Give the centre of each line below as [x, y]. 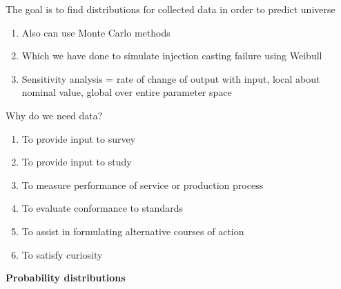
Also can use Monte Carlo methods [96, 32]
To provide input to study [77, 162]
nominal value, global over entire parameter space [127, 92]
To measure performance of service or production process [143, 185]
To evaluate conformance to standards [102, 208]
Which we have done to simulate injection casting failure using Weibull [172, 56]
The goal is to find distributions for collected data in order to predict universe [170, 9]
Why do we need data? [54, 115]
